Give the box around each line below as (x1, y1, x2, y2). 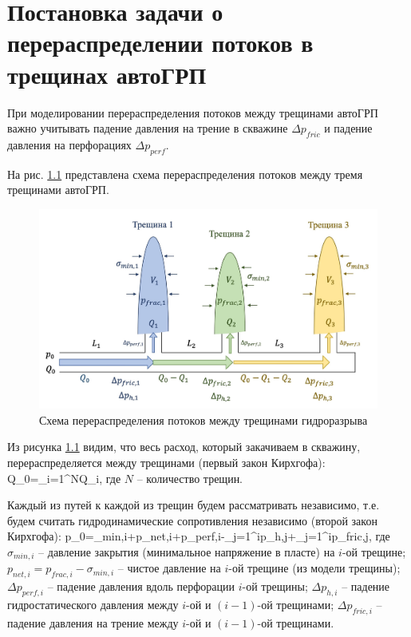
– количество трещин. (136, 469, 243, 486)
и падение (324, 120, 373, 136)
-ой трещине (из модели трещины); (228, 560, 401, 576)
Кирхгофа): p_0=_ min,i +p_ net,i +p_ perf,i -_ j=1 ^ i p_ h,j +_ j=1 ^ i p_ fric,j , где (7, 528, 390, 544)
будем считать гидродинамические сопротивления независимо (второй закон (7, 512, 377, 528)
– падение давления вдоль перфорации (47, 578, 235, 595)
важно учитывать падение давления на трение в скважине (7, 120, 288, 136)
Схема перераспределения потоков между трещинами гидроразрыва (39, 411, 368, 428)
